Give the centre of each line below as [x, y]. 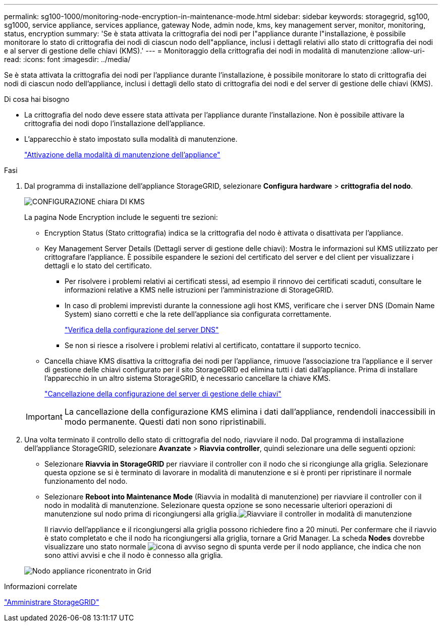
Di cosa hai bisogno [37, 99]
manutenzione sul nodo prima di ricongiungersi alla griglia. [142, 514]
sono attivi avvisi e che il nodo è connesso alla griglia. [134, 555]
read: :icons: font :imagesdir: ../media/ [67, 59]
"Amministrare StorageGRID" [52, 602]
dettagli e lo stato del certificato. [98, 266]
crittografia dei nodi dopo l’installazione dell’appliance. [115, 123]
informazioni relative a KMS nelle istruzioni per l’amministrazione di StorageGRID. [199, 290]
